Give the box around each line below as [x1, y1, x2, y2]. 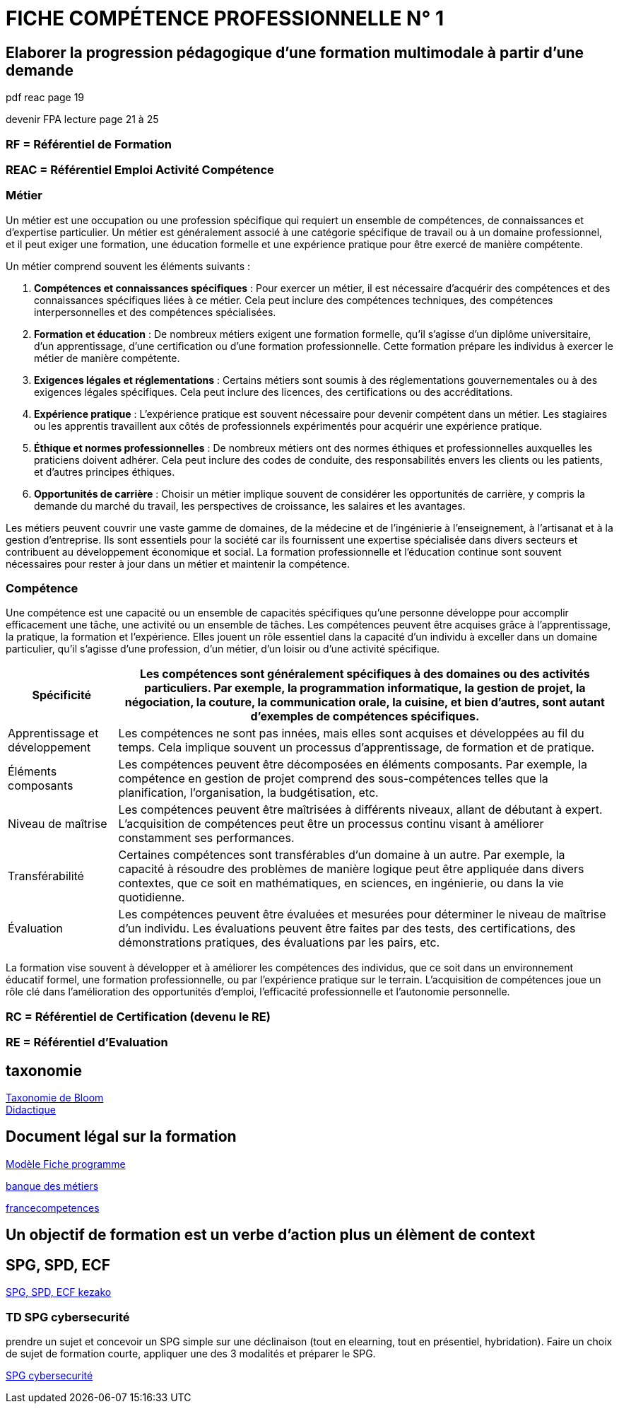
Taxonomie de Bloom [6, 1092, 104, 1104]
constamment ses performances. [118, 831, 295, 846]
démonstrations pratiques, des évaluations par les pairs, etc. [118, 935, 440, 950]
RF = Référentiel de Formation [6, 136, 172, 151]
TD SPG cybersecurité [6, 1309, 130, 1324]
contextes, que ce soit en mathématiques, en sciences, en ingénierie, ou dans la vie [118, 876, 564, 891]
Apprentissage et [8, 726, 99, 741]
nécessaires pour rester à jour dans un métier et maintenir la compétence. [6, 557, 350, 570]
